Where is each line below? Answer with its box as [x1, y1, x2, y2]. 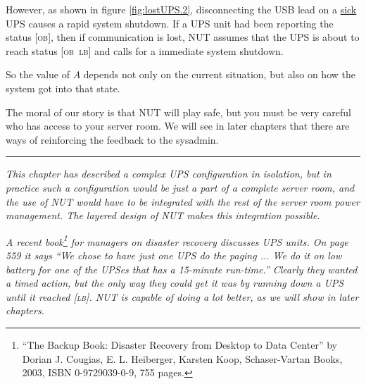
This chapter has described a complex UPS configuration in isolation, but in [6, 166, 332, 181]
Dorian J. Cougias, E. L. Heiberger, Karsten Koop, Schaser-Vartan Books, [22, 351, 343, 366]
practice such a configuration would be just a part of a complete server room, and [6, 180, 355, 194]
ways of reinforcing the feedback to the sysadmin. [6, 132, 219, 147]
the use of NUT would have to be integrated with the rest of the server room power [6, 194, 360, 209]
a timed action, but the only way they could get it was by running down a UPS [6, 275, 344, 290]
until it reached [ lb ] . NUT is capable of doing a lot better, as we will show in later [6, 289, 359, 304]
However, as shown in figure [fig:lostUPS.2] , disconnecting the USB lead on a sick [6, 2, 357, 16]
